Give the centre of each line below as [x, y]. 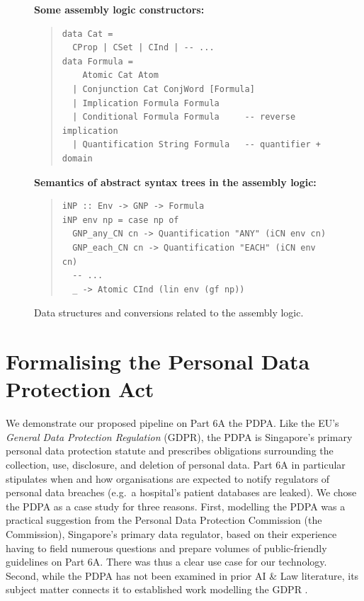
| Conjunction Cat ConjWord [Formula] [164, 89]
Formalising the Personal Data [158, 361]
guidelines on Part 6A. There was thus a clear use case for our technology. [166, 562]
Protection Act [80, 389]
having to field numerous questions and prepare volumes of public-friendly [166, 548]
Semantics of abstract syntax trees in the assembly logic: [175, 182]
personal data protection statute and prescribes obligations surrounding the [170, 451]
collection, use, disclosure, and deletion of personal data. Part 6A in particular [176, 464]
